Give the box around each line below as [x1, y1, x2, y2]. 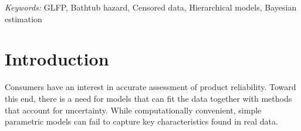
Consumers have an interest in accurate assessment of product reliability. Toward [5, 81, 296, 93]
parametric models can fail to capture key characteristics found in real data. [5, 115, 278, 127]
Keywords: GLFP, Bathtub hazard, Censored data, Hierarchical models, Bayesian [5, 1, 297, 13]
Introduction [5, 47, 109, 71]
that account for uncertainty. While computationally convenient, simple [5, 104, 262, 116]
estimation [5, 12, 42, 25]
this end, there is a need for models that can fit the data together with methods [5, 92, 292, 104]
